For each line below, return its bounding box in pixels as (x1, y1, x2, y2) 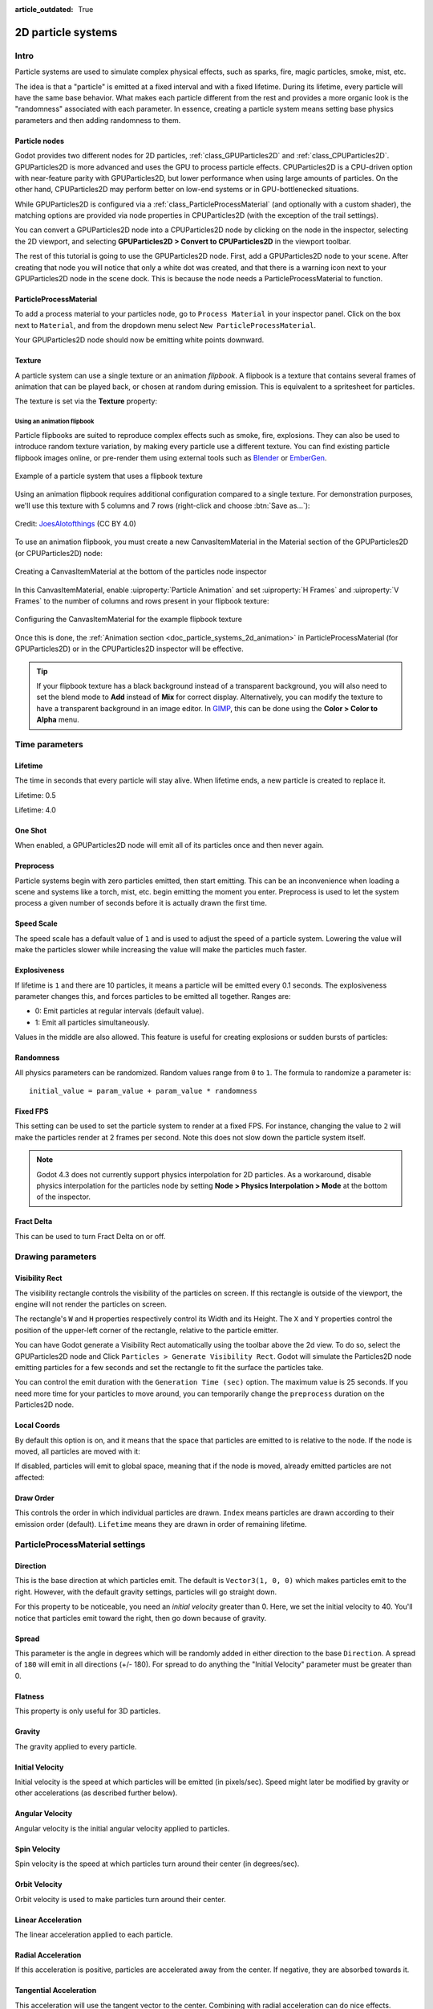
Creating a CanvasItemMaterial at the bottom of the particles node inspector (14, 567, 267, 576)
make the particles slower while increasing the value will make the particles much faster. (14, 945, 307, 955)
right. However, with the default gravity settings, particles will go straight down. (14, 1587, 277, 1597)
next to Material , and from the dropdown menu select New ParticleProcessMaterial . (14, 320, 317, 329)
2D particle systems (14, 25, 118, 39)
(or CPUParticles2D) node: (14, 548, 103, 558)
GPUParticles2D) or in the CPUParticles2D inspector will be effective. (14, 644, 244, 654)
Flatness (14, 1692, 45, 1701)
